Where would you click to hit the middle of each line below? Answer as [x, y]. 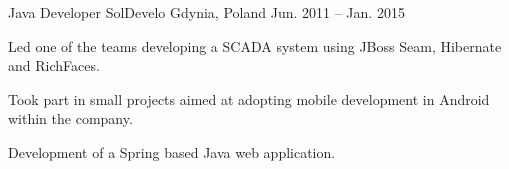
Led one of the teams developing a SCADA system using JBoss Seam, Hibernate [255, 45]
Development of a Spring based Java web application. [172, 151]
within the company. [70, 118]
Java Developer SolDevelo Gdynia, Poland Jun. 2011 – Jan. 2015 [206, 12]
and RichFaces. [54, 65]
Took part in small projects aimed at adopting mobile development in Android [249, 98]
